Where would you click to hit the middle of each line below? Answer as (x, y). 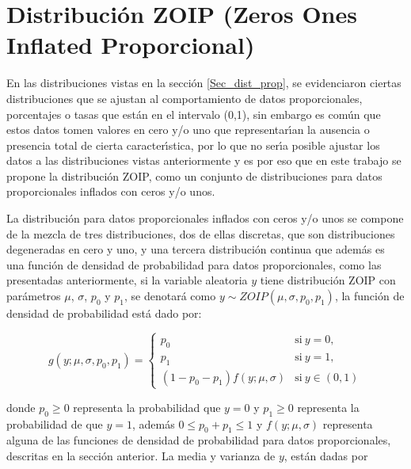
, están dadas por (326, 455)
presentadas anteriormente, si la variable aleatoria (127, 280)
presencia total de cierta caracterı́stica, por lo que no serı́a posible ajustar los (193, 145)
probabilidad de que (55, 423)
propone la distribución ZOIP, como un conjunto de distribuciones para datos (194, 175)
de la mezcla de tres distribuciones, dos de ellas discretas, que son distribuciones (201, 233)
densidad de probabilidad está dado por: (104, 313)
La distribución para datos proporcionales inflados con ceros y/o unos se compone (205, 218)
